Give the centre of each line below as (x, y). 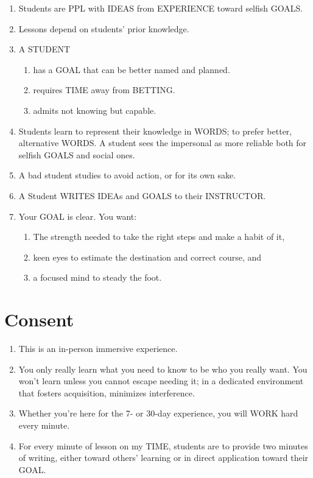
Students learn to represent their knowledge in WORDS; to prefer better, (155, 131)
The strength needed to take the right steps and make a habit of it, (159, 237)
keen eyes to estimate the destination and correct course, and (147, 257)
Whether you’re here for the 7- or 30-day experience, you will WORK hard (158, 413)
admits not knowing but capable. (95, 110)
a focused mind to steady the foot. (97, 277)
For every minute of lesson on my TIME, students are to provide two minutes (163, 445)
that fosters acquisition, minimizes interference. (107, 392)
